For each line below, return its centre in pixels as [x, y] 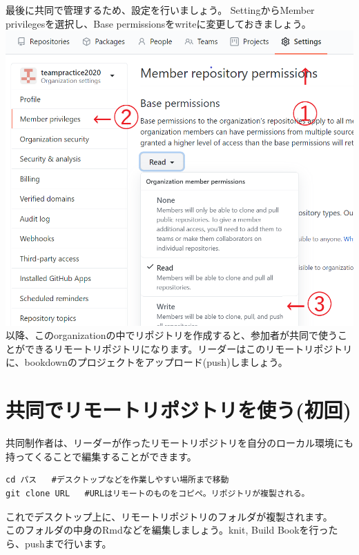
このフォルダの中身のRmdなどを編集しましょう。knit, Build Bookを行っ [167, 530]
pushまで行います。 [68, 543]
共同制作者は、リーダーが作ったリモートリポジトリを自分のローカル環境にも [179, 443]
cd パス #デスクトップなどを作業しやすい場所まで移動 [117, 480]
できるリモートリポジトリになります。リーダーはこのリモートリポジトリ [188, 348]
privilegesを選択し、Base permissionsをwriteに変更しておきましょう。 [158, 23]
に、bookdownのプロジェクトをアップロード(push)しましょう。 [147, 362]
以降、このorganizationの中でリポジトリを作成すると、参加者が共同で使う [172, 335]
